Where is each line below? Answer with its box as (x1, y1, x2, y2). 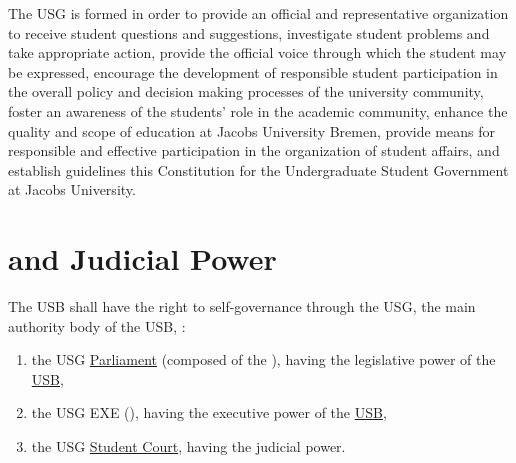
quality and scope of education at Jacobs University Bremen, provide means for (8, 120, 495, 141)
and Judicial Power (8, 238, 277, 279)
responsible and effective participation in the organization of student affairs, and (8, 140, 500, 161)
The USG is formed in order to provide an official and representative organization (8, 3, 509, 23)
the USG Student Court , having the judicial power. (31, 436, 346, 457)
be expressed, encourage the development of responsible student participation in (8, 61, 498, 82)
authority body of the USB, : (8, 315, 186, 336)
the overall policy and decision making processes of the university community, (8, 81, 484, 102)
